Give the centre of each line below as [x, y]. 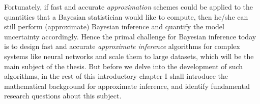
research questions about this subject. [63, 96]
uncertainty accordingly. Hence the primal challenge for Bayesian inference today [130, 36]
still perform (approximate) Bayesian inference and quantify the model [114, 27]
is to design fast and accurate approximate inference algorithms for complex [122, 46]
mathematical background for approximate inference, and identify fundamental [127, 86]
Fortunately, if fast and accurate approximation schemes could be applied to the [129, 7]
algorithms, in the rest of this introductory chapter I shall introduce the [116, 76]
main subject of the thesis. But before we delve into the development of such [124, 66]
